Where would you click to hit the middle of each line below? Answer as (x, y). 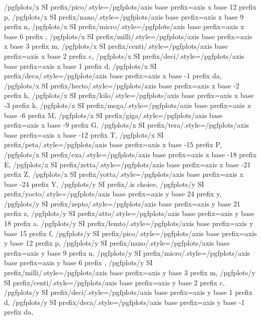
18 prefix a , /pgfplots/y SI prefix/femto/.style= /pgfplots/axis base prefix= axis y (129, 223)
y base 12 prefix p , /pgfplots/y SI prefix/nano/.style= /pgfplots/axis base (117, 243)
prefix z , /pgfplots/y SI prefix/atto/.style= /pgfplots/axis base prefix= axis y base (129, 213)
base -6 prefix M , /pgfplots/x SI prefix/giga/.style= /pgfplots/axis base (113, 115)
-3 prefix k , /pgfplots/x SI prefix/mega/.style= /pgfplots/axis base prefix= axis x (128, 105)
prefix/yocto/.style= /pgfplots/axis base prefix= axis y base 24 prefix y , (113, 194)
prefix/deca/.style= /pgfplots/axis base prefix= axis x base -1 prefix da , (113, 76)
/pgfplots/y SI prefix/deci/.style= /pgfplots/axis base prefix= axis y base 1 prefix (128, 292)
